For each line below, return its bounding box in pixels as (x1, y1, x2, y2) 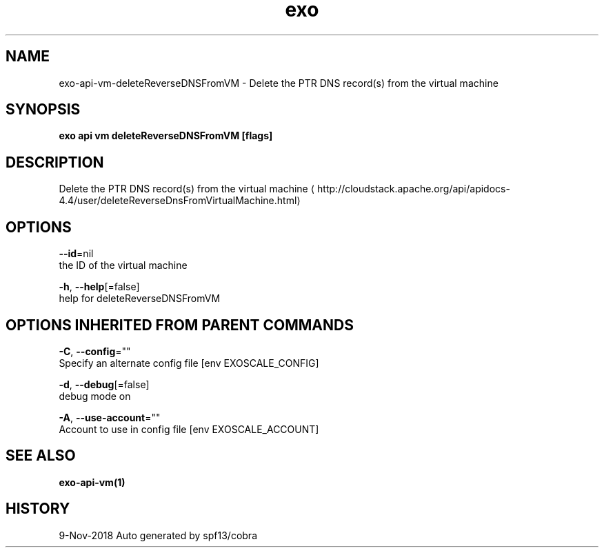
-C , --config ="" (59, 345, 131, 357)
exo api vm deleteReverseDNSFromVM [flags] (59, 130, 273, 142)
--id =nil (59, 248, 94, 260)
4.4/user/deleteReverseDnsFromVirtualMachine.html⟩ (59, 194, 301, 207)
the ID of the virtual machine (59, 259, 188, 272)
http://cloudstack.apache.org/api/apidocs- (317, 183, 510, 195)
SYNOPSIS (6, 101, 81, 119)
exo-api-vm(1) (59, 476, 125, 488)
